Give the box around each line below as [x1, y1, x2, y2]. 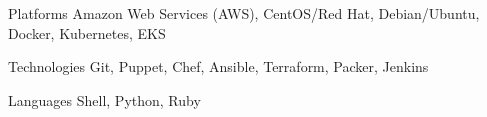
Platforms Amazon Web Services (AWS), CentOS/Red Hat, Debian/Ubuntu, [8, 3, 480, 23]
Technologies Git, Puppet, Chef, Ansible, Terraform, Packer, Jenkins [8, 56, 429, 77]
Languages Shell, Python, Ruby [8, 89, 201, 110]
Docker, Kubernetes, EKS [8, 22, 166, 43]
